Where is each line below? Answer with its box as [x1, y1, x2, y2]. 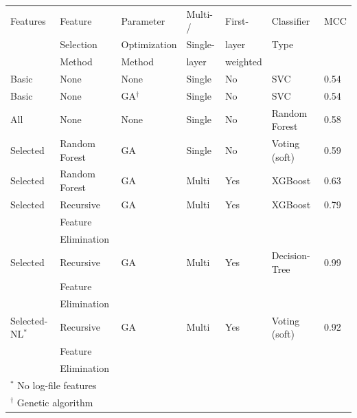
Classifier [271, 13, 310, 27]
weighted [225, 54, 262, 69]
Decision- [271, 248, 310, 263]
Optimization [121, 37, 177, 52]
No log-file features [17, 377, 97, 392]
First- [225, 13, 249, 27]
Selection [60, 37, 97, 52]
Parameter [121, 13, 165, 27]
